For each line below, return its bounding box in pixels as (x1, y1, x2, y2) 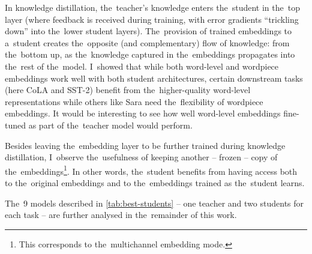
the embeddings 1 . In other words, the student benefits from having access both (5, 163, 298, 177)
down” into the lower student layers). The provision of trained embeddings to (5, 25, 292, 37)
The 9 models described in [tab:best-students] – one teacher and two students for (5, 196, 304, 209)
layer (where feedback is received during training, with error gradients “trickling (5, 13, 299, 25)
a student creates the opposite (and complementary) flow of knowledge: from (5, 36, 290, 49)
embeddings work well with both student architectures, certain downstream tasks (5, 71, 303, 84)
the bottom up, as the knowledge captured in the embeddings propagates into (5, 48, 295, 61)
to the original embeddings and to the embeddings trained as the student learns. (5, 176, 305, 189)
